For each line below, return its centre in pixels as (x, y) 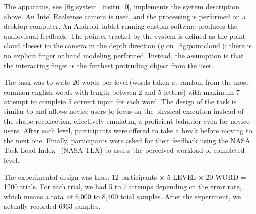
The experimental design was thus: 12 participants (81, 176)
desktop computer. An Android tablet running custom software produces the (121, 26)
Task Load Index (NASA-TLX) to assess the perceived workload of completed (124, 150)
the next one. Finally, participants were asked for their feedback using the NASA (127, 140)
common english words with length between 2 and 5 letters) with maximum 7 (122, 91)
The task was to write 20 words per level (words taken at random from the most (126, 82)
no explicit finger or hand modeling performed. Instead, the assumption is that (124, 55)
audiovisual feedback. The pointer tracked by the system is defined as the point (125, 36)
